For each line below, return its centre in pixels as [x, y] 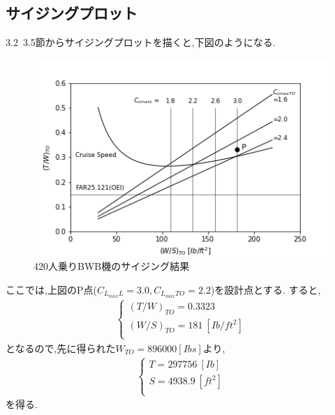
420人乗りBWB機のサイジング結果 [112, 266]
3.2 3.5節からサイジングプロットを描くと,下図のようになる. [141, 42]
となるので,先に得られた [61, 348]
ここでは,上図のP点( [51, 289]
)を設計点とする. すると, [266, 289]
